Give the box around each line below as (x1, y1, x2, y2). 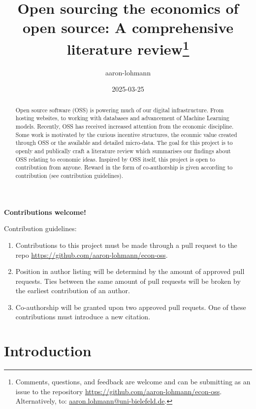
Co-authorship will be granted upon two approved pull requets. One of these (15, 302, 246, 312)
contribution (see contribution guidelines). (15, 171, 124, 180)
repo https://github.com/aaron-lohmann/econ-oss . (15, 249, 168, 260)
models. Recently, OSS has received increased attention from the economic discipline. (15, 122, 234, 131)
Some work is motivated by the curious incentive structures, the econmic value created (15, 130, 237, 138)
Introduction (4, 341, 92, 361)
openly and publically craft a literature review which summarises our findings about (15, 147, 231, 155)
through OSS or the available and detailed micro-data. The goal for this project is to (15, 138, 233, 147)
